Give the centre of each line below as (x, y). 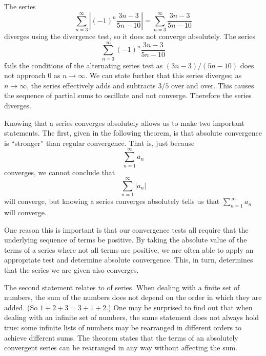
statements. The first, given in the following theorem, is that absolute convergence (133, 133)
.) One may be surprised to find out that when (179, 307)
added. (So (21, 307)
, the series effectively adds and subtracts (91, 85)
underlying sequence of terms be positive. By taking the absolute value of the (126, 240)
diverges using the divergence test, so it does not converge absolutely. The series (130, 36)
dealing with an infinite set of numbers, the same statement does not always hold (132, 317)
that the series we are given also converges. (71, 270)
